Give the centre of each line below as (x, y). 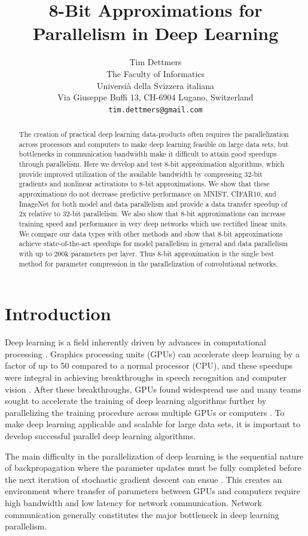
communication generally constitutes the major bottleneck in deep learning (142, 514)
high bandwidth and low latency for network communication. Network (133, 502)
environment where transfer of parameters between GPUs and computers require (153, 491)
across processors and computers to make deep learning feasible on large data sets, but (154, 144)
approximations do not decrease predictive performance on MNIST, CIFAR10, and (147, 194)
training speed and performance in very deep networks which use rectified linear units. (153, 224)
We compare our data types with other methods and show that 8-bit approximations (151, 233)
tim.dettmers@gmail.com (155, 110)
